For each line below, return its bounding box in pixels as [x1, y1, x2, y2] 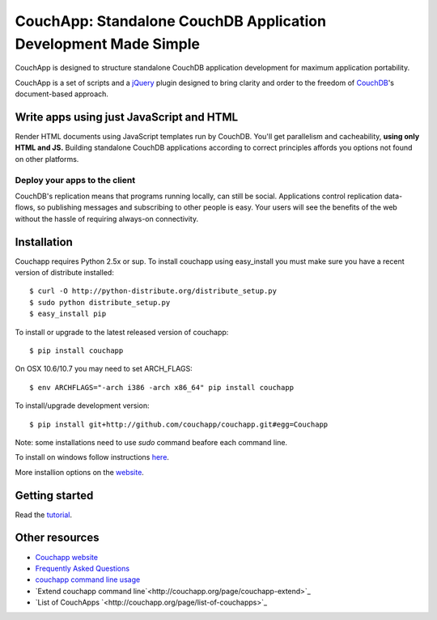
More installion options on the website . [15, 467, 145, 477]
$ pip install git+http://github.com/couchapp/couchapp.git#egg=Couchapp [29, 419, 329, 429]
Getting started [15, 488, 94, 502]
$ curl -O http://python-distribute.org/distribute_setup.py [29, 287, 277, 295]
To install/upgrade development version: [15, 401, 150, 410]
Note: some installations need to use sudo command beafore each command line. [15, 437, 287, 447]
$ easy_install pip [29, 309, 107, 319]
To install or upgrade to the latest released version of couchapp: [15, 327, 229, 337]
